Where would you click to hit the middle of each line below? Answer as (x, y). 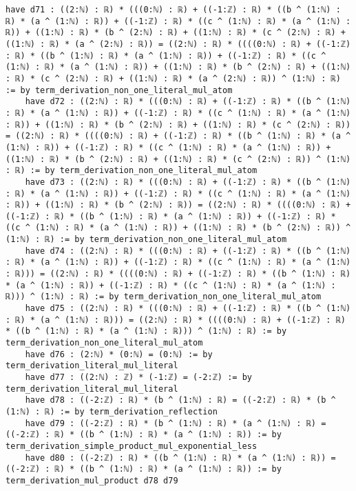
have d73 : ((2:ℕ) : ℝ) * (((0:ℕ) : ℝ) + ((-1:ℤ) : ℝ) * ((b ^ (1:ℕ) (188, 182)
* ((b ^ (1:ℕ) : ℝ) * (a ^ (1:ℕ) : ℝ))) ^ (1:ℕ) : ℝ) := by (146, 331)
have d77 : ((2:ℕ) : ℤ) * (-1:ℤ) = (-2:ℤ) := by (138, 377)
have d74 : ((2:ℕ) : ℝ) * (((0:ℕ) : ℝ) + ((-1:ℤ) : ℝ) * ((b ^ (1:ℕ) (188, 251)
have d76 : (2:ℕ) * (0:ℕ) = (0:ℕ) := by (119, 354)
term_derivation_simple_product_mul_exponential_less (132, 446)
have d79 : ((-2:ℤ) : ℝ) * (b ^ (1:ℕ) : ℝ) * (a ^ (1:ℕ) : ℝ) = (176, 423)
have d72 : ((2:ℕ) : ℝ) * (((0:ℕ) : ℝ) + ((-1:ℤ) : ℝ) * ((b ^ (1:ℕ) (188, 102)
